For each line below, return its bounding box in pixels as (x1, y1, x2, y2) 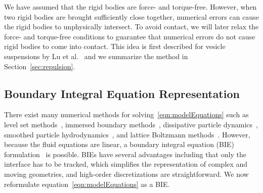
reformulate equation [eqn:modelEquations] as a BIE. (4, 178, 170, 189)
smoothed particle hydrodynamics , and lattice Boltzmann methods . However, (4, 129, 250, 139)
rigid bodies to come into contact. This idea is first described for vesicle (4, 41, 226, 52)
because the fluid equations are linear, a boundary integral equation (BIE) (4, 139, 234, 150)
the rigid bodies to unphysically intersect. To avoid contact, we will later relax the (4, 21, 259, 32)
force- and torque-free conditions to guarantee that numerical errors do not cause (4, 31, 255, 41)
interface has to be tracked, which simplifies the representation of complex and (4, 159, 248, 169)
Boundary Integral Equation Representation (4, 85, 240, 101)
